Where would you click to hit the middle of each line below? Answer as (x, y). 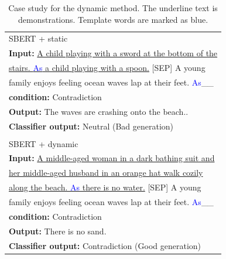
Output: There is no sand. (58, 231)
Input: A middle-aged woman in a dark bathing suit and (112, 158)
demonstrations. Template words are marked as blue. (113, 19)
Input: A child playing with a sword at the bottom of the (113, 53)
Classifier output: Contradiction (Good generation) (105, 245)
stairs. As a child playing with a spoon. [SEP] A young (107, 68)
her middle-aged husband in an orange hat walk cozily (106, 173)
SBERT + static (38, 38)
